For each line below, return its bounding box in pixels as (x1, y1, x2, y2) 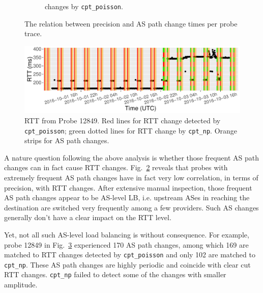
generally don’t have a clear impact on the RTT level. (4, 212, 171, 223)
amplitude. (4, 279, 38, 290)
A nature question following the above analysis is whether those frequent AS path (4, 152, 259, 163)
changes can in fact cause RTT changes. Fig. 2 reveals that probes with (4, 162, 228, 173)
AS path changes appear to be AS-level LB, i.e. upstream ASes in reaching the (4, 192, 250, 203)
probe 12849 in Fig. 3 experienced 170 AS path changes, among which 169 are (4, 239, 249, 250)
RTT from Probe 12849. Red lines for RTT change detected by (24, 115, 221, 125)
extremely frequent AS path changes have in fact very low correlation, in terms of (4, 172, 258, 182)
